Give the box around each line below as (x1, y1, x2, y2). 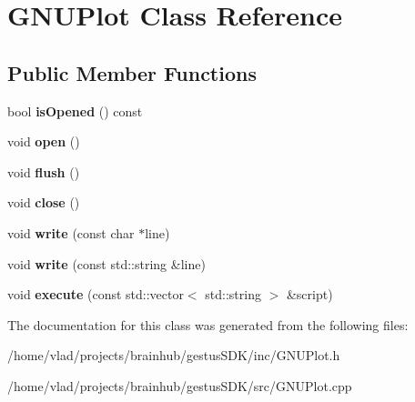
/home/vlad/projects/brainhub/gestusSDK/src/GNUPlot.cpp (7, 376, 352, 395)
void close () (7, 193, 80, 212)
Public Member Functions (7, 58, 257, 86)
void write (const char (7, 223, 135, 242)
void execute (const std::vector (7, 285, 184, 304)
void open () (7, 132, 80, 151)
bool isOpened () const (7, 101, 143, 120)
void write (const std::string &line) (7, 254, 206, 273)
